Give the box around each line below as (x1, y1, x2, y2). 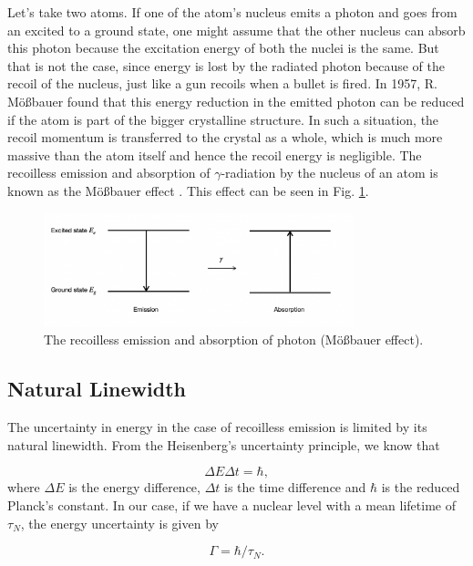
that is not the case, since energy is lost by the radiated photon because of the (7, 56, 446, 75)
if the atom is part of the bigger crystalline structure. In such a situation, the (7, 109, 439, 129)
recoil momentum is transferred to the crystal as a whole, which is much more (7, 128, 443, 147)
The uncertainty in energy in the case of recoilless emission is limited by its (7, 417, 427, 437)
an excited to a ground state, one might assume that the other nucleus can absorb (7, 20, 466, 39)
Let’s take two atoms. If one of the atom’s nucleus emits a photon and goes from (7, 3, 458, 21)
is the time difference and (224, 478, 366, 497)
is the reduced (381, 478, 460, 497)
